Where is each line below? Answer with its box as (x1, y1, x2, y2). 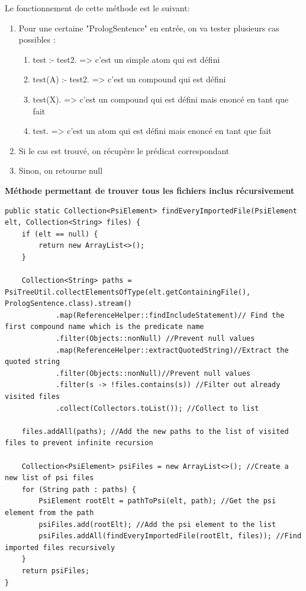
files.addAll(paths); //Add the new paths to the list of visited (21, 427, 289, 436)
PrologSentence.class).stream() (5, 299, 132, 308)
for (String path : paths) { (21, 485, 136, 494)
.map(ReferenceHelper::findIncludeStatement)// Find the (55, 311, 285, 320)
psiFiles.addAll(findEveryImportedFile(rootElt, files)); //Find (38, 532, 302, 541)
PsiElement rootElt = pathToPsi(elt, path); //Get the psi (38, 497, 276, 506)
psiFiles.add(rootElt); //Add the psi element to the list (38, 520, 276, 529)
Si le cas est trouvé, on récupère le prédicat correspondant (18, 144, 230, 156)
